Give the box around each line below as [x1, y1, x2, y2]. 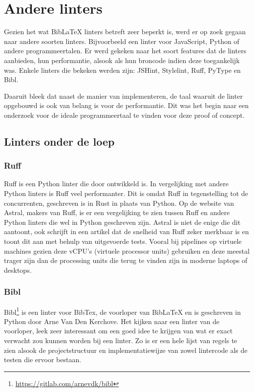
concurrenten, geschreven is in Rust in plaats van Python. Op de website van [4, 197, 234, 208]
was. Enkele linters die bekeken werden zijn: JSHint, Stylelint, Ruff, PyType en [4, 65, 241, 75]
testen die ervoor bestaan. [4, 354, 82, 365]
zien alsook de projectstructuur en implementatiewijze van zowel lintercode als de [4, 345, 248, 355]
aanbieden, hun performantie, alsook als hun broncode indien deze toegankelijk [4, 55, 240, 65]
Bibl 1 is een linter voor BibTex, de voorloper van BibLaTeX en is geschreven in [4, 305, 241, 317]
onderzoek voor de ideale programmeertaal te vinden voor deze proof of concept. [4, 109, 245, 120]
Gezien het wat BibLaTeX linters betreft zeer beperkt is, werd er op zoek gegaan [4, 26, 246, 37]
